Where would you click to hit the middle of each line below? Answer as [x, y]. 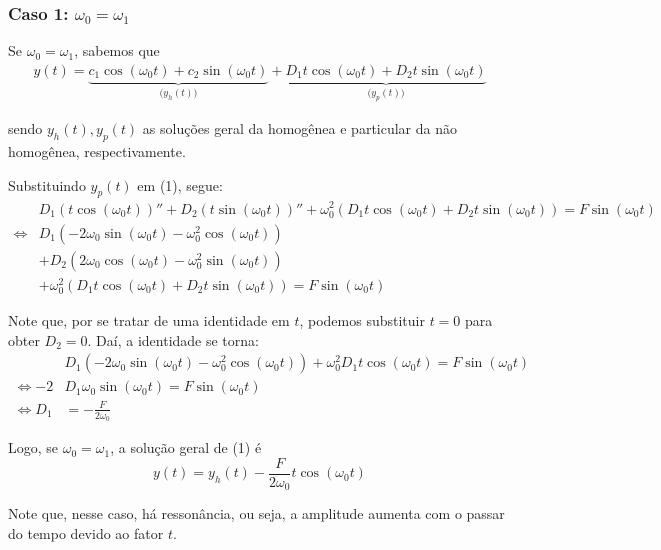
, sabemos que [117, 50]
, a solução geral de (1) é [186, 447]
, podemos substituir [362, 320]
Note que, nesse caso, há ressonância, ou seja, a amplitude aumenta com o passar [256, 513]
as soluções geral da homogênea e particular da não [299, 128]
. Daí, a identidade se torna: [173, 339]
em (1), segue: [180, 184]
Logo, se [33, 447]
